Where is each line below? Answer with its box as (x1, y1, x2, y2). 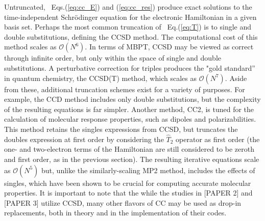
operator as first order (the (176, 133, 260, 144)
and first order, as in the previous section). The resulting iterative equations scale (4, 153, 259, 164)
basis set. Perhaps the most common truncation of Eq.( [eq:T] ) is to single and (4, 21, 252, 32)
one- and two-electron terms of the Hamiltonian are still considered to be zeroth (4, 144, 254, 154)
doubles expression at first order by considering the (4, 133, 164, 144)
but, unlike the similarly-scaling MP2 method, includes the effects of (41, 164, 255, 175)
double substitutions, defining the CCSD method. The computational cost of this (4, 31, 258, 42)
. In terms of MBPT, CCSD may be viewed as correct (85, 41, 254, 52)
